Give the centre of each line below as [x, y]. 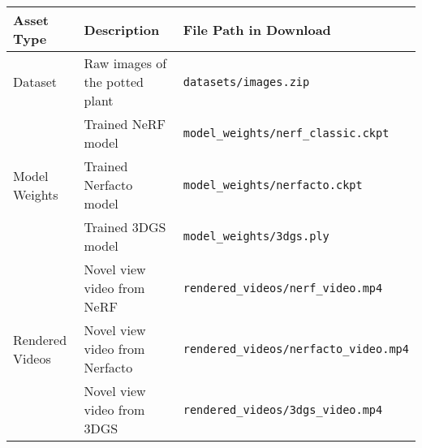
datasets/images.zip [246, 82]
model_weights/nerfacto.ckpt [273, 185]
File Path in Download [257, 29]
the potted [114, 82]
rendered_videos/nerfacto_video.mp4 [296, 349]
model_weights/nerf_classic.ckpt [286, 133]
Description [122, 29]
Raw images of [125, 63]
